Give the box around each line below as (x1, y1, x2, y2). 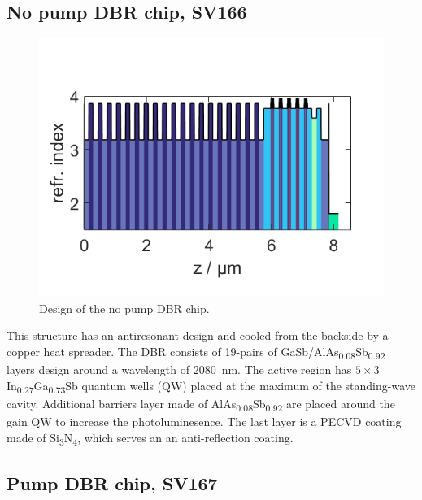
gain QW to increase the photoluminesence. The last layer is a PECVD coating (7, 412, 402, 429)
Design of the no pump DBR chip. (39, 299, 210, 316)
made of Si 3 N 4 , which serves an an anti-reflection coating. (7, 428, 294, 448)
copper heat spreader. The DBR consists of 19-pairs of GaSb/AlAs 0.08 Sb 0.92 (7, 342, 385, 362)
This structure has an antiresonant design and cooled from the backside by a (7, 327, 389, 344)
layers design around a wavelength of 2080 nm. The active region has (7, 361, 352, 378)
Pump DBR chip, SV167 (7, 471, 218, 496)
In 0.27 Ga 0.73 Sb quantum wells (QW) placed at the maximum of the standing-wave (7, 376, 415, 396)
